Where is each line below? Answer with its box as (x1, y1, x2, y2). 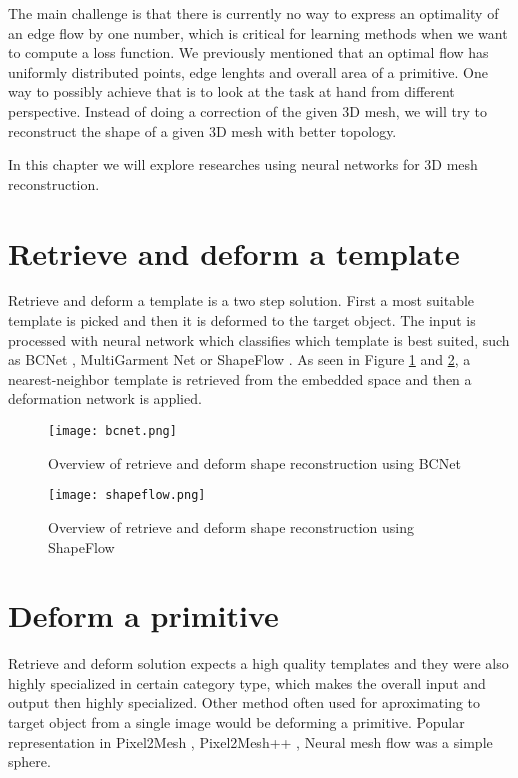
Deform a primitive (8, 595, 279, 636)
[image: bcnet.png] (48, 424, 177, 439)
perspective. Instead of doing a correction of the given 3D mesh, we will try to (8, 100, 487, 121)
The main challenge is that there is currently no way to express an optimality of (8, 3, 499, 23)
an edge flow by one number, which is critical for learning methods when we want (8, 22, 508, 43)
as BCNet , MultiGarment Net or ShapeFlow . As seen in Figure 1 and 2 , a (8, 349, 471, 370)
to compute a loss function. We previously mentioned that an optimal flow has (8, 42, 489, 63)
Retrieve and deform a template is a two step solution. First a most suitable (8, 290, 475, 311)
